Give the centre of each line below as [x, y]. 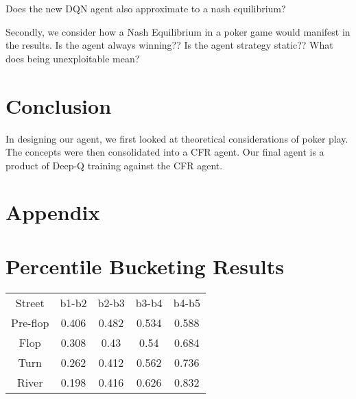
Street [30, 302]
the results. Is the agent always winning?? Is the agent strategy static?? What [169, 45]
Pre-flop [30, 322]
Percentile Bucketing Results [145, 266]
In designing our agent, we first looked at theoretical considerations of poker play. [177, 138]
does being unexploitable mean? [73, 58]
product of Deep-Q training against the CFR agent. [114, 165]
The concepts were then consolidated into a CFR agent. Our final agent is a [165, 152]
